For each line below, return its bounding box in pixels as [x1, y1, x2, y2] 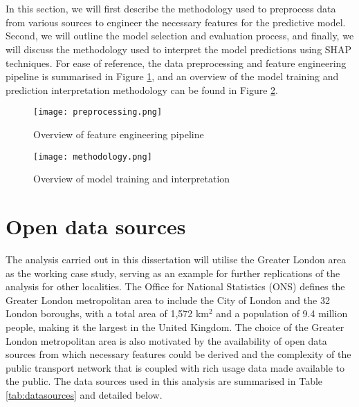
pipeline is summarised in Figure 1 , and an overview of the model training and [6, 69, 339, 84]
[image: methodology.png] [33, 151, 152, 162]
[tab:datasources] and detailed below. [6, 387, 163, 401]
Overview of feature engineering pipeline [33, 127, 204, 141]
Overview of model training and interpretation [33, 171, 230, 186]
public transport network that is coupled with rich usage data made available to [6, 360, 345, 375]
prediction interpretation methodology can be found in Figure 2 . [6, 82, 278, 97]
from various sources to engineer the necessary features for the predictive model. [6, 15, 346, 29]
